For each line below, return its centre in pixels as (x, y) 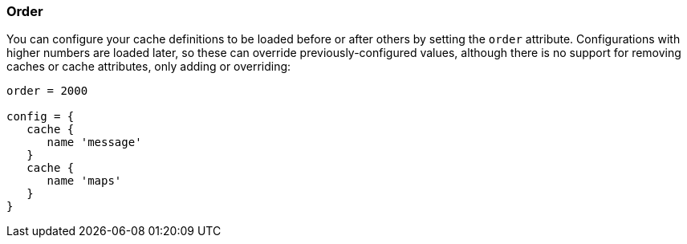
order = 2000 (47, 91)
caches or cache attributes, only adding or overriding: (149, 67)
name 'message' (94, 142)
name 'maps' (84, 181)
